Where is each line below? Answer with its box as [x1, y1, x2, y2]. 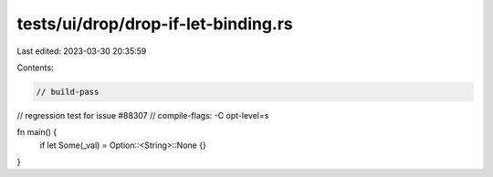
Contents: [16, 62, 54, 73]
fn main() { [16, 127, 58, 138]
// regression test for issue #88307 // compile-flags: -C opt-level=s [16, 109, 269, 120]
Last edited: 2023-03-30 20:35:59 [16, 46, 147, 57]
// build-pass [36, 87, 100, 97]
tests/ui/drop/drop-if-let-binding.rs [16, 14, 294, 34]
